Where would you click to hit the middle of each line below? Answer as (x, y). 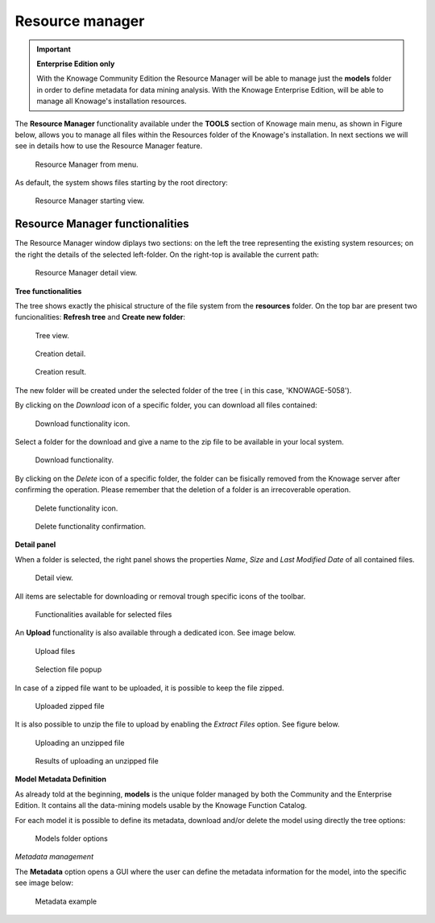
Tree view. (52, 335)
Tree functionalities (48, 291)
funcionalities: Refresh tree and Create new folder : (100, 317)
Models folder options (71, 838)
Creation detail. (60, 354)
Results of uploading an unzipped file (97, 761)
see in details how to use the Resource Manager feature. (109, 146)
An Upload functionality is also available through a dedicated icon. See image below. (155, 633)
